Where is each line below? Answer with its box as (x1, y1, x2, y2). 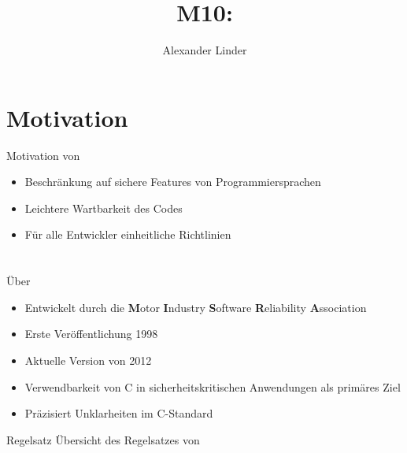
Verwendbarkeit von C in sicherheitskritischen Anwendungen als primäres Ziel (24, 378, 401, 395)
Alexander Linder (162, 42, 247, 58)
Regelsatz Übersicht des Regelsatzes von (6, 431, 200, 447)
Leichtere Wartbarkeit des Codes (24, 199, 183, 216)
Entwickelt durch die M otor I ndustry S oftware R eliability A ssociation (24, 299, 367, 315)
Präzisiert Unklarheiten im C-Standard (24, 405, 213, 421)
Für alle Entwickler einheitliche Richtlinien (24, 226, 231, 243)
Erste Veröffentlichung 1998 (24, 325, 158, 342)
